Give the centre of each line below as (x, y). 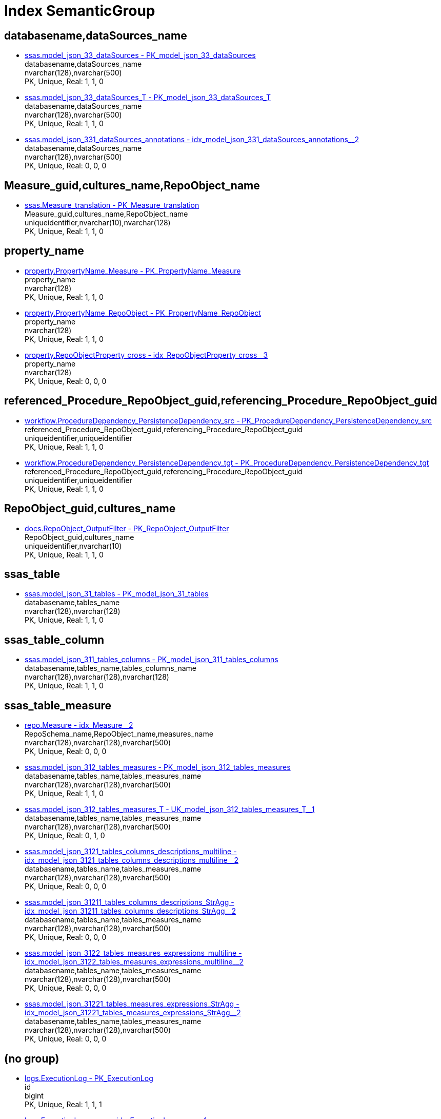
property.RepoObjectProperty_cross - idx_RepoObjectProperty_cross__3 (146, 355)
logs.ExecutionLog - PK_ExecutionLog (89, 1078)
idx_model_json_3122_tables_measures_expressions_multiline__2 (134, 962)
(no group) (32, 1058)
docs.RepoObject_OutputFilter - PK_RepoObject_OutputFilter (127, 528)
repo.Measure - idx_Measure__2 (79, 725)
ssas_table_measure (58, 705)
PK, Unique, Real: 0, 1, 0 (65, 836)
